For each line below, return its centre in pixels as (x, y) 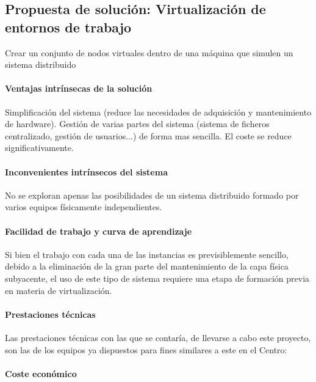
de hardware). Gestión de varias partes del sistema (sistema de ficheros (137, 124)
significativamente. (39, 148)
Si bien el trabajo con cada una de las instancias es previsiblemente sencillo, (147, 254)
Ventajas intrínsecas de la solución (79, 88)
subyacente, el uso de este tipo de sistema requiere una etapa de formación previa (157, 278)
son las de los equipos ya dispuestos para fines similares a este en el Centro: (146, 349)
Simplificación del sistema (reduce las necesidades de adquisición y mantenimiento (158, 112)
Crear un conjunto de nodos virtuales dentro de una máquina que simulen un (149, 52)
